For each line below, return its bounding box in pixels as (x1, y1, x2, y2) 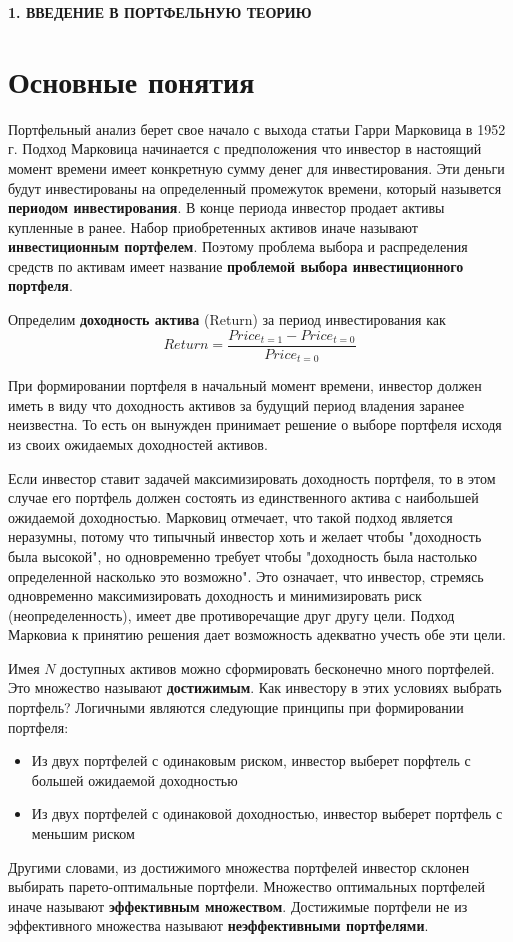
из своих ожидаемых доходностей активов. (8, 433, 268, 454)
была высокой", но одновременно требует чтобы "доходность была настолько (8, 545, 477, 566)
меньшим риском (31, 823, 135, 844)
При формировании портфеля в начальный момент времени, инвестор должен (8, 375, 482, 396)
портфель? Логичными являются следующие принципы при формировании (8, 697, 464, 718)
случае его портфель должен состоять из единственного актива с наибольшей (8, 487, 479, 508)
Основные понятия (8, 60, 255, 101)
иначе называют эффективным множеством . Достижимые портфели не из (8, 895, 468, 916)
